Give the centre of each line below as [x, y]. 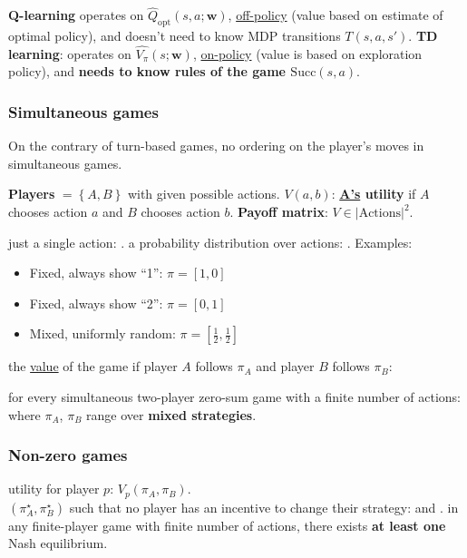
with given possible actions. [204, 194]
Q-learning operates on [76, 15]
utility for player [54, 489]
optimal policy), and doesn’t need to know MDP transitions [175, 36]
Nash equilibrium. [58, 543]
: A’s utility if [374, 194]
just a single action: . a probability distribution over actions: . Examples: [210, 242]
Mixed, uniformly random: [102, 333]
